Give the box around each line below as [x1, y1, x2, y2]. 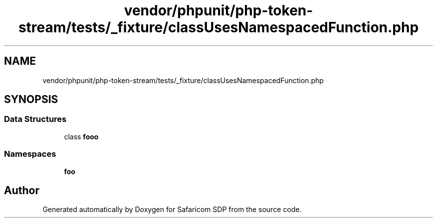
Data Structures [4, 114, 67, 124]
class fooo [64, 132, 99, 141]
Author [4, 184, 39, 197]
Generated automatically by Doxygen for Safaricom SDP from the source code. [42, 205, 302, 214]
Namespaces [4, 149, 56, 159]
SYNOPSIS [4, 93, 58, 106]
